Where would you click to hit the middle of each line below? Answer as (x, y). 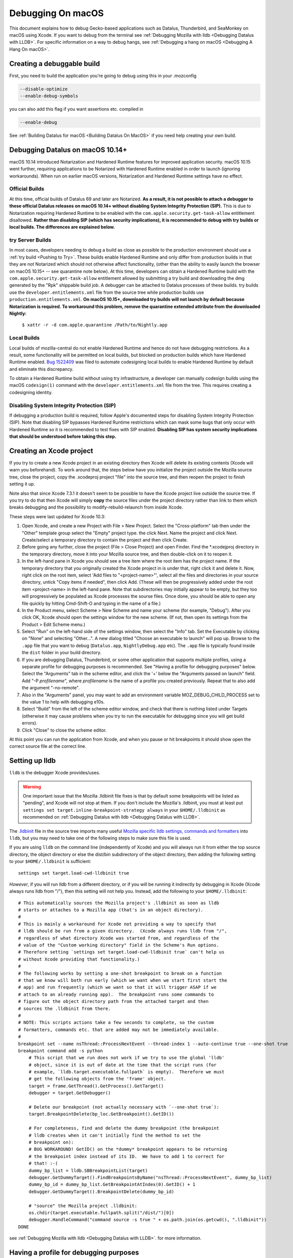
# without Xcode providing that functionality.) (79, 959)
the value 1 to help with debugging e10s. (63, 701)
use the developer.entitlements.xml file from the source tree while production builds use (107, 292)
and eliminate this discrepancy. (41, 369)
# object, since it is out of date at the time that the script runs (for (122, 1065)
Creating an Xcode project (51, 451)
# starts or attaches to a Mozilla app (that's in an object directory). (111, 910)
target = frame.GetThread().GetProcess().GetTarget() (96, 1086)
